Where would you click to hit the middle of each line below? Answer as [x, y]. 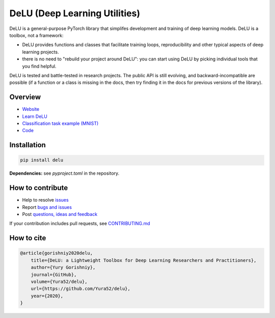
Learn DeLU [35, 116]
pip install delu [42, 160]
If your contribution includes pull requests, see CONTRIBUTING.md [80, 224]
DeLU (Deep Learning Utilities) [75, 13]
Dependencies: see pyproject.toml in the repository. [64, 173]
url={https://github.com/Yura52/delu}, [81, 289]
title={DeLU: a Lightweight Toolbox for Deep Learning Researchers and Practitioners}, [144, 260]
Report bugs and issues [47, 207]
